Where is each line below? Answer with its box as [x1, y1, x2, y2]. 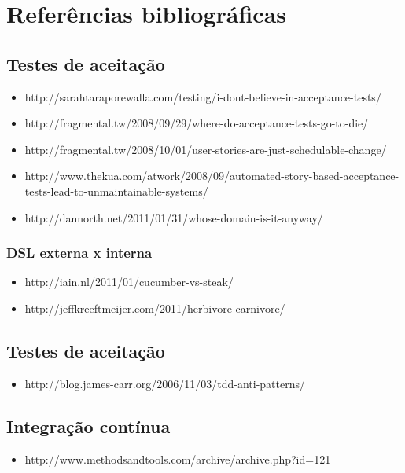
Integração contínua [6, 413, 171, 438]
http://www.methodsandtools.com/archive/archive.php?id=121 [24, 450, 331, 467]
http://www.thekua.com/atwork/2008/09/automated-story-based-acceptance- [24, 167, 399, 184]
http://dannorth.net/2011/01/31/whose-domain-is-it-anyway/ [24, 209, 323, 225]
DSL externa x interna [6, 243, 153, 262]
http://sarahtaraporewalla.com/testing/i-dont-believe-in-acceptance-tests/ [24, 88, 381, 104]
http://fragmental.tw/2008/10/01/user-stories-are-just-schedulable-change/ [24, 141, 387, 157]
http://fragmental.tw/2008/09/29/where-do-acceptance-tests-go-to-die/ [24, 115, 369, 131]
